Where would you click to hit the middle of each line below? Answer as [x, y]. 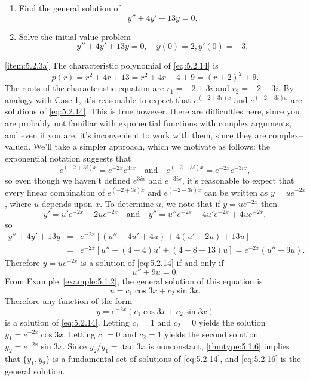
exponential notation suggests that [68, 158]
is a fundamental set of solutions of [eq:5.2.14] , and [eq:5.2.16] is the [177, 359]
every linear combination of [55, 192]
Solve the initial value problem [75, 36]
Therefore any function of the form [69, 301]
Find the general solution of [70, 8]
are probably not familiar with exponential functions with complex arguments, [148, 123]
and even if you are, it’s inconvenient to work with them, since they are [136, 134]
